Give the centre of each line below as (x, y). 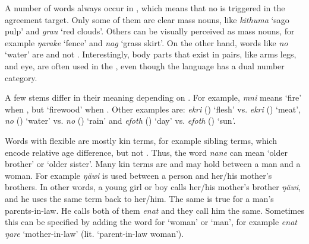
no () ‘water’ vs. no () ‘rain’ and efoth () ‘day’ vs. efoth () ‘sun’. (120, 121)
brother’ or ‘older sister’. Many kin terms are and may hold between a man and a (153, 164)
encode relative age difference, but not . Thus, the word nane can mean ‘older (146, 152)
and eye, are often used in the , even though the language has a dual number (145, 65)
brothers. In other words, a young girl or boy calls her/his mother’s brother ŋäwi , (153, 187)
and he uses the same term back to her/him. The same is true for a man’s (139, 198)
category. (21, 77)
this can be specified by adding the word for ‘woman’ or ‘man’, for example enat (151, 222)
